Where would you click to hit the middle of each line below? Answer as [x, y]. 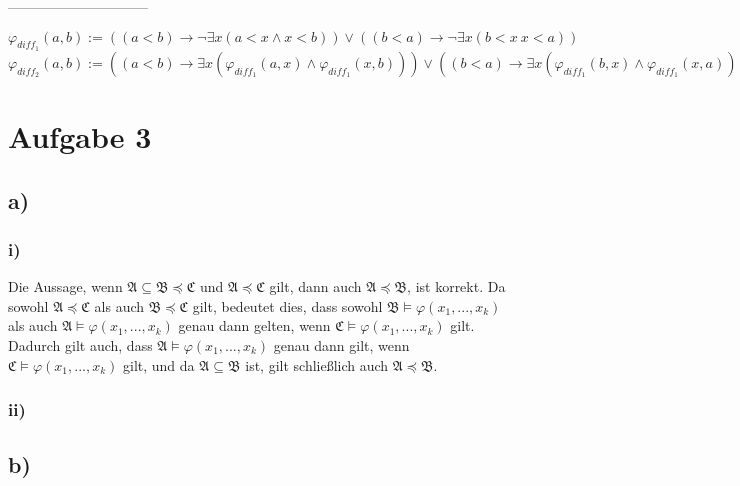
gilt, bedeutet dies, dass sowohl [287, 305]
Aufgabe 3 [80, 135]
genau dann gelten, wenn [254, 325]
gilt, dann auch [315, 286]
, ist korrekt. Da [456, 286]
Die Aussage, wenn [65, 286]
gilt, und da [158, 364]
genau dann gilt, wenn [341, 344]
